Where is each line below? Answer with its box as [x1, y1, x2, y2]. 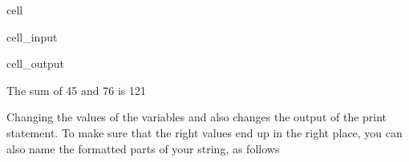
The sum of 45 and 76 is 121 [6, 81, 146, 98]
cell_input [6, 28, 58, 45]
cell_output [6, 55, 64, 72]
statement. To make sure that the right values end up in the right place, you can [6, 124, 403, 140]
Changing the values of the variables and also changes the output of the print [6, 109, 387, 125]
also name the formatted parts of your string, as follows [6, 140, 280, 156]
